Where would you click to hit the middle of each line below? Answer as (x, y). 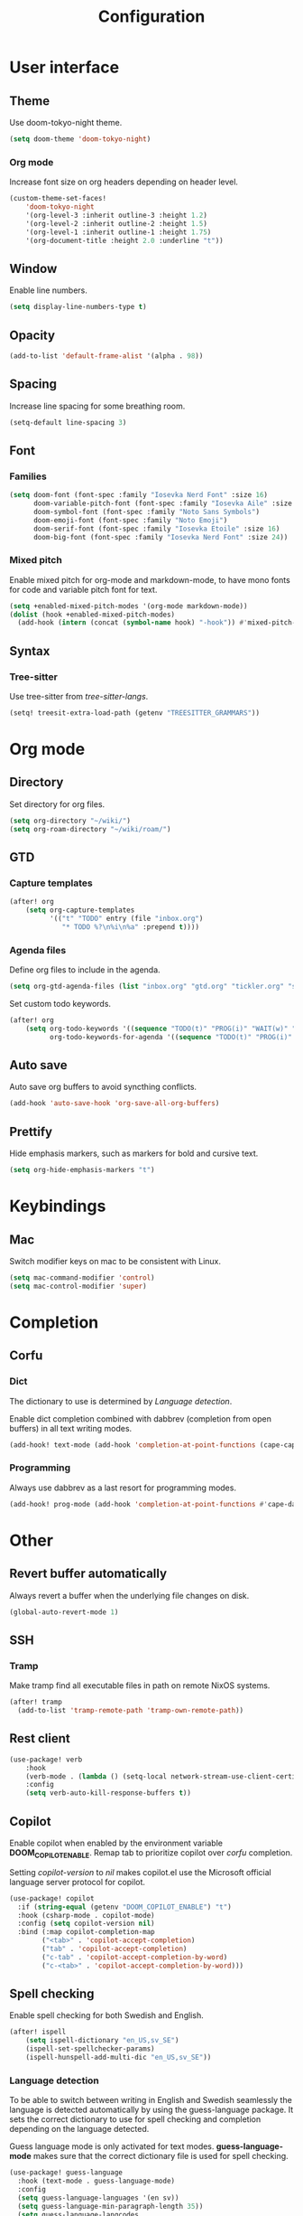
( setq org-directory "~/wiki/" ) (70, 821)
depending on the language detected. (79, 2129)
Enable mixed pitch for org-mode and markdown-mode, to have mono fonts (150, 579)
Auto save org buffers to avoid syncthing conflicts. (103, 1087)
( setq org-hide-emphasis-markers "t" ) (82, 1170)
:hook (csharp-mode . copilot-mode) (86, 1915)
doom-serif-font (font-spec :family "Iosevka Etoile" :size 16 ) (156, 529)
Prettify (31, 1131)
